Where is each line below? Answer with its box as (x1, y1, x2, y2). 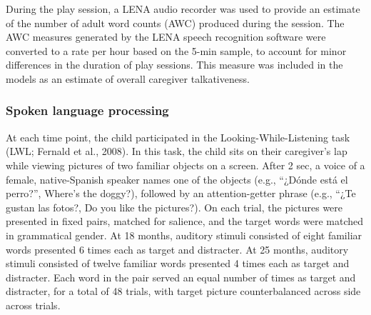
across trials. (6, 297, 61, 312)
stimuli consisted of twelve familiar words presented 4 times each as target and (6, 256, 350, 271)
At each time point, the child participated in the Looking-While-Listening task (6, 129, 350, 144)
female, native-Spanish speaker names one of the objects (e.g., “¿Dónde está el (6, 171, 348, 186)
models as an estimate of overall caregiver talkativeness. (6, 71, 250, 86)
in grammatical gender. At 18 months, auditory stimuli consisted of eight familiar (6, 227, 362, 242)
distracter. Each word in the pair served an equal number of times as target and (6, 269, 356, 284)
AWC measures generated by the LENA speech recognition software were (6, 29, 326, 44)
